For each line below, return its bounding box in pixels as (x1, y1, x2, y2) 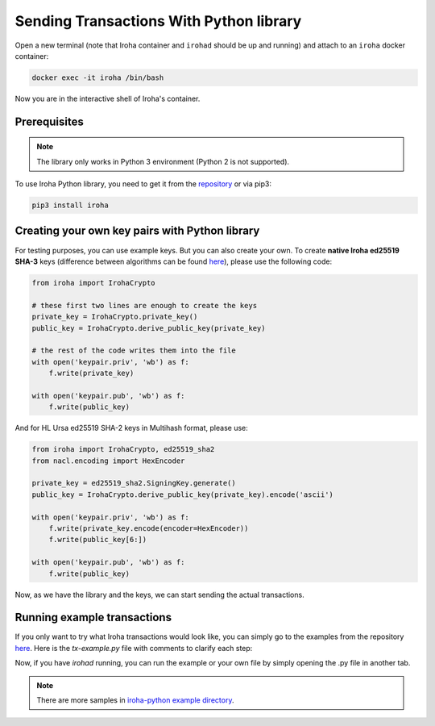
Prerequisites (14, 115, 84, 128)
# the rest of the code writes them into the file (31, 346, 237, 355)
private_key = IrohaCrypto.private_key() (31, 312, 198, 322)
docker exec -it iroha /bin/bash (31, 73, 164, 82)
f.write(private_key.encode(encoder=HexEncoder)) (48, 524, 249, 532)
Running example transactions (14, 611, 172, 624)
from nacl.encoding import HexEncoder (31, 456, 185, 465)
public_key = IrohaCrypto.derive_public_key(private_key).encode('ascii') (31, 490, 334, 499)
